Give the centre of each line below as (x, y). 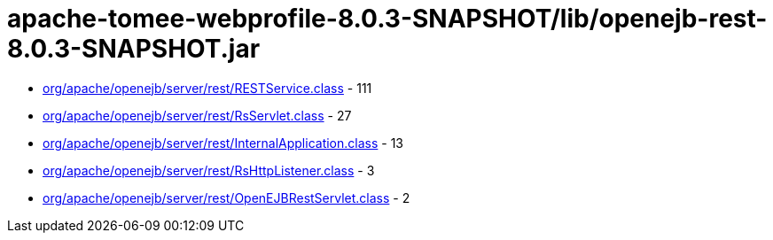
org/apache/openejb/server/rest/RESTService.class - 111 (207, 88)
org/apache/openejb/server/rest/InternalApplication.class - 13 (223, 143)
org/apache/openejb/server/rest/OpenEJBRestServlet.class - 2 (226, 197)
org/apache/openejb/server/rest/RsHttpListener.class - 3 (209, 170)
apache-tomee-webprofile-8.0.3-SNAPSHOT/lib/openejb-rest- (387, 19)
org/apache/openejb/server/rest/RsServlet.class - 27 (197, 115)
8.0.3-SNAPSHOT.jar (134, 49)
